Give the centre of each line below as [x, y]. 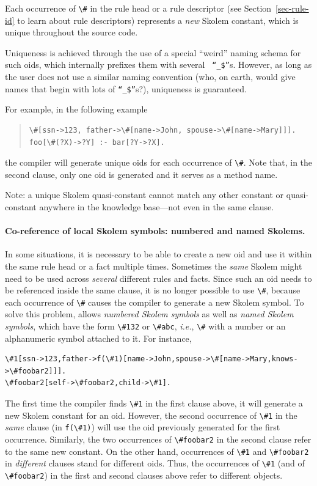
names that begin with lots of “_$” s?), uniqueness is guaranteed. [126, 88]
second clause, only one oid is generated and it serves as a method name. [141, 174]
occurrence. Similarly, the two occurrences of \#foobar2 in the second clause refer [158, 439]
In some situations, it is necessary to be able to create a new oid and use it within [158, 254]
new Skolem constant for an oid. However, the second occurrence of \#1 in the [151, 415]
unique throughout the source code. [71, 32]
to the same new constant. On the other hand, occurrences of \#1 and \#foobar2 [157, 451]
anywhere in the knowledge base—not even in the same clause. [157, 206]
